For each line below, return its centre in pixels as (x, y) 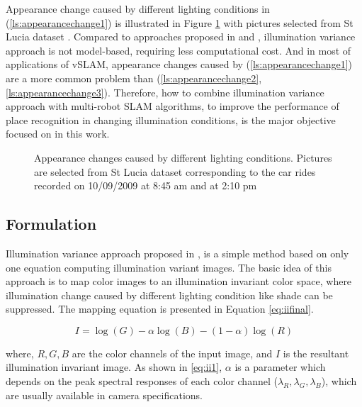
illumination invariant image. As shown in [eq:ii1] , (114, 367)
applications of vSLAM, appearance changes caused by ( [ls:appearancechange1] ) (179, 64)
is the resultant (316, 353)
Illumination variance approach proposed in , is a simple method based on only (177, 253)
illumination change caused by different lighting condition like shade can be (169, 295)
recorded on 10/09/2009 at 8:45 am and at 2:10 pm (146, 185)
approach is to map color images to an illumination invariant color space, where (179, 281)
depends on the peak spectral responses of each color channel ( (142, 381)
